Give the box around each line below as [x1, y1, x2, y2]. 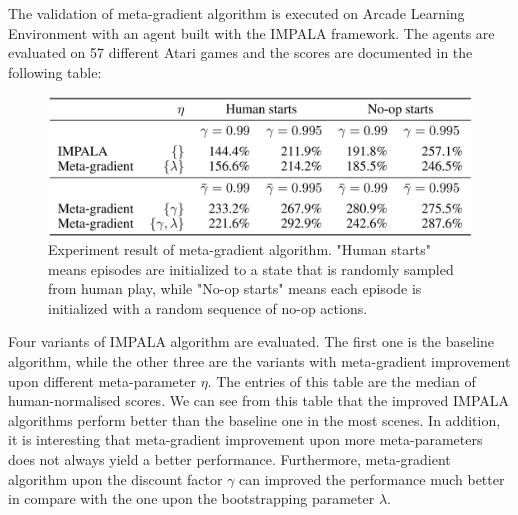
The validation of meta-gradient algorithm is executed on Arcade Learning [8, 3, 465, 23]
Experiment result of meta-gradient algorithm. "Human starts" [48, 239, 431, 260]
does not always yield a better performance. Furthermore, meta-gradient [8, 449, 451, 470]
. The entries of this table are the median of [207, 370, 476, 391]
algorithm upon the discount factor [8, 468, 223, 489]
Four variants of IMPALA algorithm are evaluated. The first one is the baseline [8, 331, 495, 352]
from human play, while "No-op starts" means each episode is [48, 278, 422, 299]
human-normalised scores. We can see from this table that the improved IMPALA [8, 390, 510, 411]
